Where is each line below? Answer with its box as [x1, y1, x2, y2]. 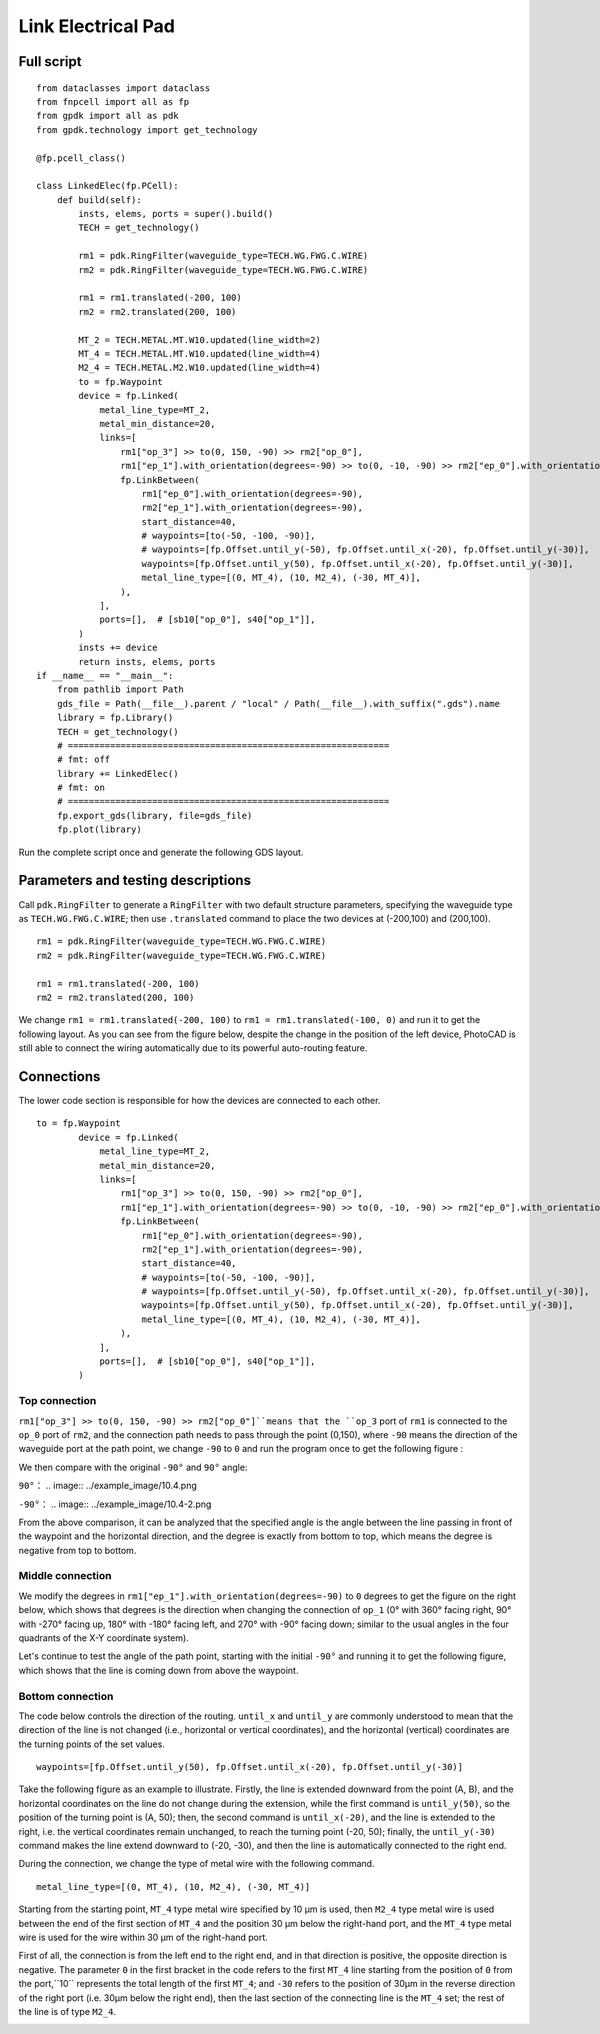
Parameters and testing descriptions [18, 872, 252, 889]
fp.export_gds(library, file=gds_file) [56, 810, 253, 821]
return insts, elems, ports [78, 656, 216, 667]
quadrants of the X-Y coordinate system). [18, 1631, 189, 1644]
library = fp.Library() [56, 712, 174, 724]
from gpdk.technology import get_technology [36, 124, 259, 135]
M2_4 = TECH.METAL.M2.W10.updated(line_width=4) [78, 362, 322, 374]
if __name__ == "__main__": [36, 670, 174, 681]
